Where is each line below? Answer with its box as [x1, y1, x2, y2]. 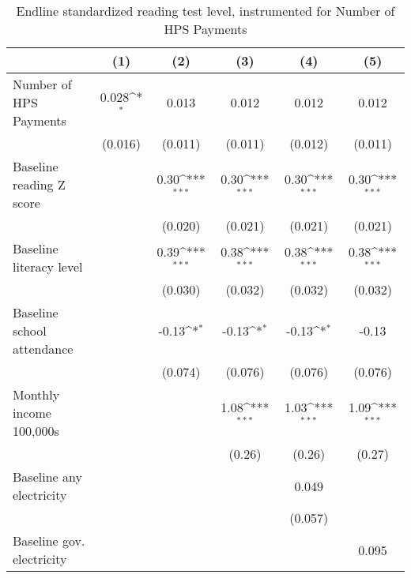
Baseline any [13, 467, 82, 486]
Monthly [13, 385, 60, 403]
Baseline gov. [13, 531, 85, 550]
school [13, 321, 47, 340]
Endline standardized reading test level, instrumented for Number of [16, 2, 395, 20]
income [13, 403, 51, 422]
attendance [13, 340, 74, 358]
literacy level [13, 257, 83, 276]
